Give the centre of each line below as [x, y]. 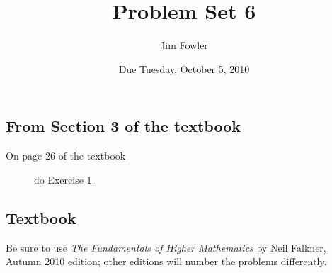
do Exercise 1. [64, 179]
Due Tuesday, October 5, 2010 [184, 68]
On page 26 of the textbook [66, 156]
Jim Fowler [184, 45]
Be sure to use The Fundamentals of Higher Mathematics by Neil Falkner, [166, 247]
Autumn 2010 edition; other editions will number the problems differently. [166, 261]
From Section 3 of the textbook [123, 126]
